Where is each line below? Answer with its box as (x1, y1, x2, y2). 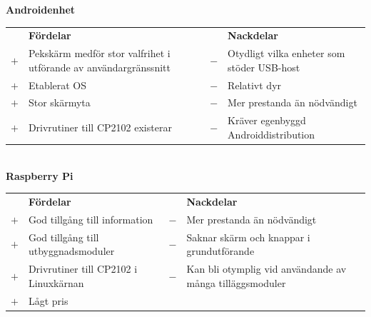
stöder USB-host (228, 59, 300, 74)
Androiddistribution (228, 126, 315, 141)
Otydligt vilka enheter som (228, 46, 345, 61)
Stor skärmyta (28, 95, 91, 110)
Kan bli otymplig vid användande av (186, 261, 347, 276)
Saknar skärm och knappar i (186, 229, 310, 244)
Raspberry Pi (6, 168, 73, 183)
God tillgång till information (28, 211, 153, 226)
